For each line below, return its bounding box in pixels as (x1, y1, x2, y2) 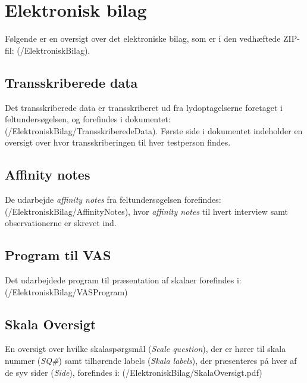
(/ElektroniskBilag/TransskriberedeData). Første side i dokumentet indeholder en (5, 124, 303, 137)
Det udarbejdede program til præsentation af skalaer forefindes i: (5, 274, 242, 286)
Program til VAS (5, 246, 111, 264)
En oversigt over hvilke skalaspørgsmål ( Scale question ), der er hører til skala (5, 342, 286, 355)
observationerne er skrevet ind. (5, 217, 117, 229)
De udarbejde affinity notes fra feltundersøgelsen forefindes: (5, 193, 221, 206)
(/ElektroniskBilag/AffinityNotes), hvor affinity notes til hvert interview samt (5, 205, 288, 217)
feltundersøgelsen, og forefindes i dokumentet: (5, 113, 171, 125)
